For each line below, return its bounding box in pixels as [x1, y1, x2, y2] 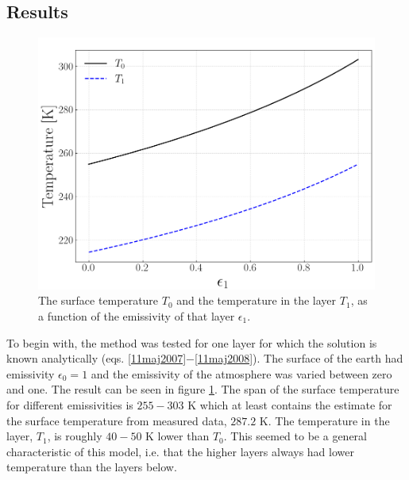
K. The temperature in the [259, 412, 390, 428]
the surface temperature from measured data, [6, 412, 227, 428]
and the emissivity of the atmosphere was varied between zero [91, 365, 392, 382]
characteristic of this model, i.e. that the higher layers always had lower [6, 443, 354, 459]
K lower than [145, 428, 210, 444]
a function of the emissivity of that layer [38, 307, 235, 324]
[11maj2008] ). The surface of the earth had [194, 350, 403, 367]
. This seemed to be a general [223, 428, 367, 444]
